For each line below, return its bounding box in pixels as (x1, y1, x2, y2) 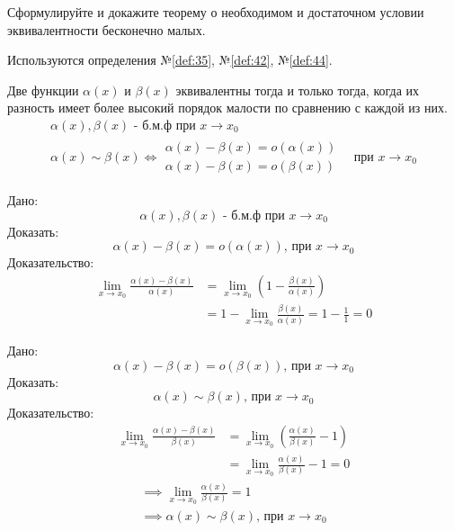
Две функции (7, 80, 79, 99)
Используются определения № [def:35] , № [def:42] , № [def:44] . (7, 50, 333, 69)
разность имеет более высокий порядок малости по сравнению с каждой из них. (7, 98, 448, 117)
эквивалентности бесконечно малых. (7, 20, 206, 39)
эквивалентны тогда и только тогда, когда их (175, 80, 420, 99)
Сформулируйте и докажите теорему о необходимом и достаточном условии (7, 3, 424, 21)
